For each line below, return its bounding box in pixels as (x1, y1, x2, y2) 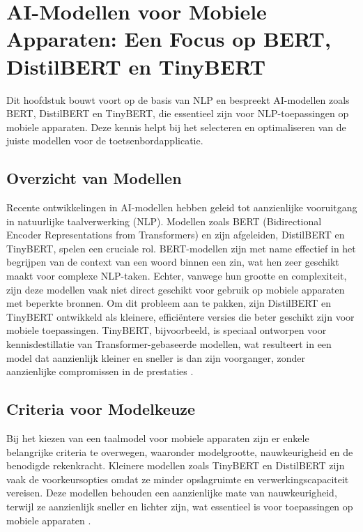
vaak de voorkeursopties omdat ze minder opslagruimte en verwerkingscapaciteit (6, 471, 349, 486)
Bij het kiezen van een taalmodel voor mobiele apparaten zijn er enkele (6, 431, 309, 445)
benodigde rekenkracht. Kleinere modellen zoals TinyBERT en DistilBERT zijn (6, 458, 345, 473)
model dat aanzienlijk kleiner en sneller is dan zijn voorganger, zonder (6, 350, 305, 365)
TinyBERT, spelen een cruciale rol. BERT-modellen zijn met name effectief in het (6, 241, 356, 255)
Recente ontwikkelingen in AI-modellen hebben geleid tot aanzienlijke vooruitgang (6, 200, 357, 215)
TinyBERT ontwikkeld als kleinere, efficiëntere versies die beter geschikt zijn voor (6, 309, 355, 324)
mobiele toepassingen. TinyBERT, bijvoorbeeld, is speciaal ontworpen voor (6, 323, 327, 337)
